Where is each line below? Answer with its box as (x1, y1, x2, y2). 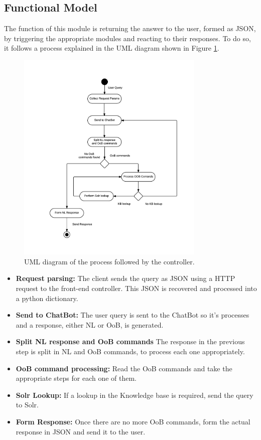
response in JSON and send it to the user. (16, 426, 146, 436)
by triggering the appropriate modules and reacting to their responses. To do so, (4, 33, 251, 43)
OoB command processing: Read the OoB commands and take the (16, 363, 232, 373)
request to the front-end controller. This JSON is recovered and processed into (16, 282, 257, 293)
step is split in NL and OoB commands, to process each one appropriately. (16, 346, 245, 356)
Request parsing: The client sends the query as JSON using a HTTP (16, 273, 235, 283)
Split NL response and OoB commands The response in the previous (16, 336, 245, 347)
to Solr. (16, 399, 39, 410)
